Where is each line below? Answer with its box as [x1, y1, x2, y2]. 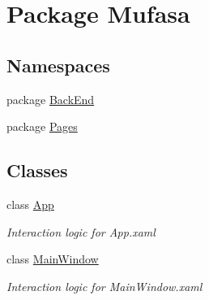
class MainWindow [6, 250, 99, 267]
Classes [6, 158, 68, 183]
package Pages [6, 118, 78, 135]
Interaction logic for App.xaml [6, 223, 156, 240]
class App [6, 195, 54, 212]
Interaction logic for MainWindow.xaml [6, 277, 203, 294]
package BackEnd [6, 90, 95, 107]
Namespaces [6, 52, 110, 77]
